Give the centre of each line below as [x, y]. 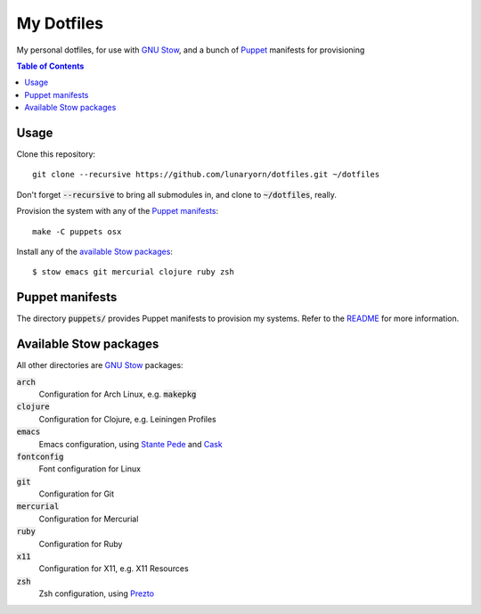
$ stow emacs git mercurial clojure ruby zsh [134, 272]
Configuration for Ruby [81, 544]
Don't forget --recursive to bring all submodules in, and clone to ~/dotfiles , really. [177, 194]
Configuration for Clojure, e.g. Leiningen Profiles [128, 419]
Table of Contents [50, 66]
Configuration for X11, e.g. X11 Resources [114, 569]
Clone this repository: [56, 154]
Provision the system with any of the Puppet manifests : [118, 211]
